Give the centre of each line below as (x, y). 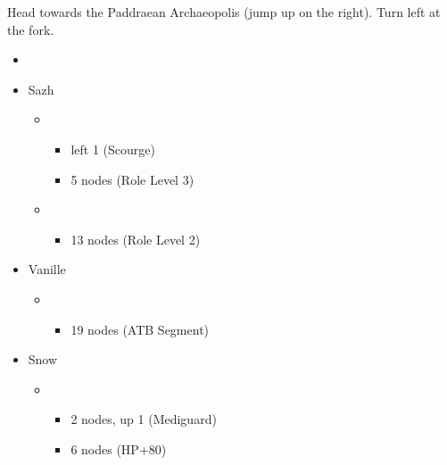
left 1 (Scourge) (113, 149)
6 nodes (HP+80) (119, 448)
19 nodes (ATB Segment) (140, 329)
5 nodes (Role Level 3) (132, 179)
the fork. (31, 29)
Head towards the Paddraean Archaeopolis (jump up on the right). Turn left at (224, 12)
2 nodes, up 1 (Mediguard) (144, 419)
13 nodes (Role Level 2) (136, 239)
